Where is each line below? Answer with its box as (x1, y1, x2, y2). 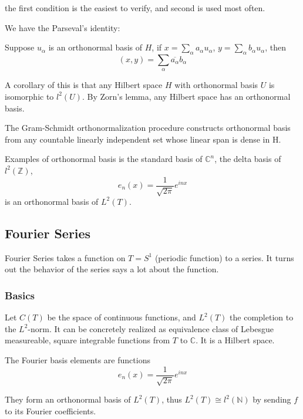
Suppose (5, 41, 35, 53)
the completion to (230, 311, 294, 323)
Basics (5, 288, 35, 302)
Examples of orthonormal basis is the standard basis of (5, 153, 203, 165)
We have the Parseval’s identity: (5, 21, 120, 33)
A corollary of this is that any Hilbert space (5, 79, 163, 91)
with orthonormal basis (174, 79, 258, 91)
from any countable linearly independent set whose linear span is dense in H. (5, 133, 281, 145)
